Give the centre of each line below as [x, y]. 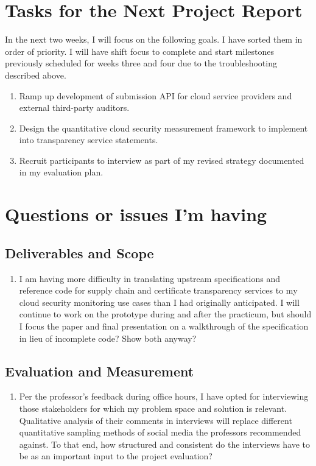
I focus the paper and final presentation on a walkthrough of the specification [164, 326]
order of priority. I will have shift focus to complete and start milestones [139, 51]
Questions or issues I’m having [136, 214]
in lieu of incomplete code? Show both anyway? [108, 338]
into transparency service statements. [89, 140]
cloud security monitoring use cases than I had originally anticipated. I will [159, 302]
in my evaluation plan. [61, 172]
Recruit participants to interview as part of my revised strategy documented [162, 160]
